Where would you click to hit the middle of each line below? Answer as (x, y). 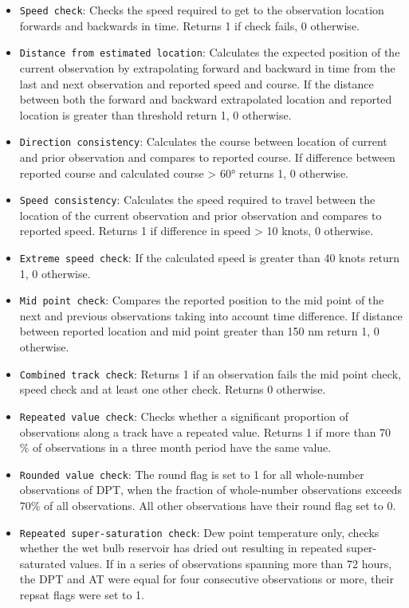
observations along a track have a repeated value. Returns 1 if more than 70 (205, 431)
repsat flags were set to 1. (82, 595)
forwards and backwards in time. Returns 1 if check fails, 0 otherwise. (189, 25)
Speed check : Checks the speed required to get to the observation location (202, 10)
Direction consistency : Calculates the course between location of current (203, 141)
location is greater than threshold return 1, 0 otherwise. (155, 114)
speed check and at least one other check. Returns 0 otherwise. (173, 389)
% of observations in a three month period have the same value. (175, 447)
